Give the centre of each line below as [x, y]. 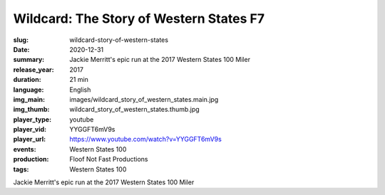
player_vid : [30, 130]
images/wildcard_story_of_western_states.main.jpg [144, 99]
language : [29, 90]
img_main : [29, 99]
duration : [27, 80]
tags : [21, 169]
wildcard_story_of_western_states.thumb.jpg [134, 110]
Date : [21, 49]
